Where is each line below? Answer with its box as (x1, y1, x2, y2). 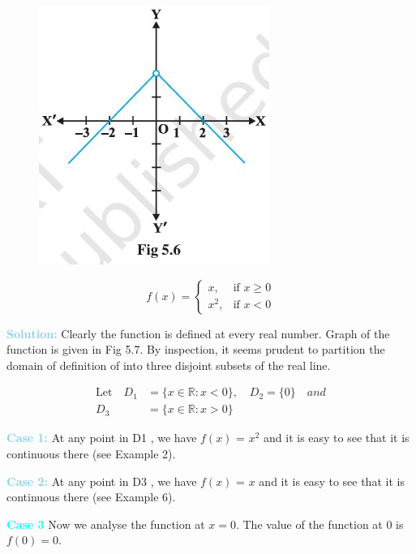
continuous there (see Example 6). (6, 488, 176, 505)
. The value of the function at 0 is (235, 515, 404, 532)
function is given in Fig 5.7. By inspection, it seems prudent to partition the (6, 341, 385, 358)
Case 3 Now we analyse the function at (6, 515, 205, 532)
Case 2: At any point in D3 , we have (6, 472, 197, 489)
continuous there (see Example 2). (6, 445, 176, 462)
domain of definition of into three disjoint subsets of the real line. (6, 356, 331, 373)
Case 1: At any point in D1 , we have (6, 429, 197, 446)
